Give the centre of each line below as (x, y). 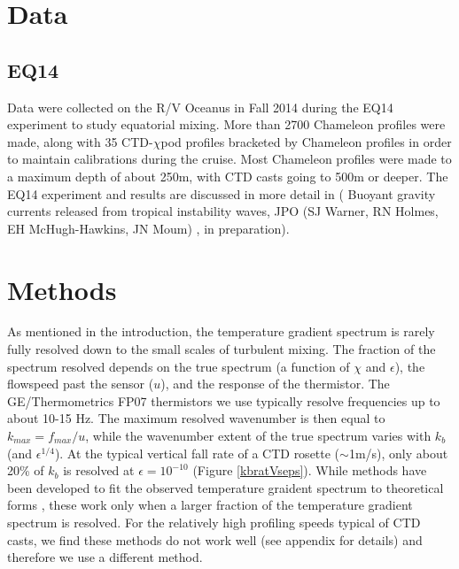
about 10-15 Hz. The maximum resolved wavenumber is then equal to (196, 418)
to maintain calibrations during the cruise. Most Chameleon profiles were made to (229, 159)
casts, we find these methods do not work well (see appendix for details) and (215, 539)
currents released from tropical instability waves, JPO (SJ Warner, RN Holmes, (223, 211)
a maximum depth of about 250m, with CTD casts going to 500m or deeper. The (228, 176)
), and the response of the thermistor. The (275, 384)
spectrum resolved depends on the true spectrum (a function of (179, 366)
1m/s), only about (398, 453)
